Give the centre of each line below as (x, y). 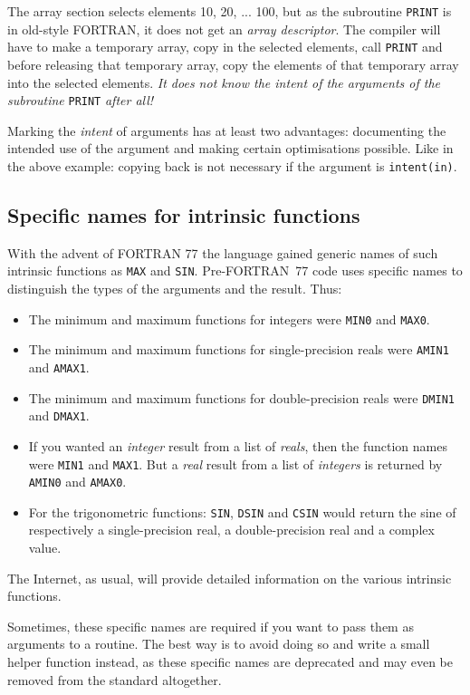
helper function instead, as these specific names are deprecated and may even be (230, 662)
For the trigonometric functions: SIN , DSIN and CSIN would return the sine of (242, 512)
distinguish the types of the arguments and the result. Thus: (175, 289)
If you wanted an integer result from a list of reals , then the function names (238, 445)
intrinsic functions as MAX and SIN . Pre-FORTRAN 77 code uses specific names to (235, 270)
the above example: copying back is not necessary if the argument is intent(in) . (232, 165)
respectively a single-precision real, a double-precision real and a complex (231, 530)
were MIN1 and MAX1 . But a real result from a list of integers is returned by (235, 463)
